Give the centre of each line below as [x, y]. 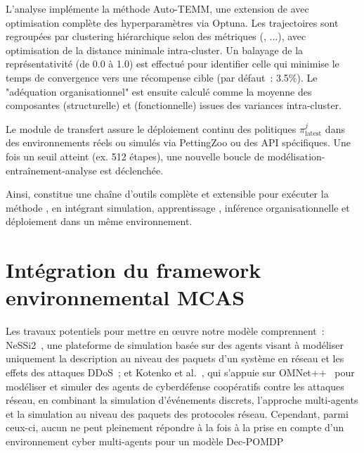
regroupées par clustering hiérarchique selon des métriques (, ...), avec [156, 36]
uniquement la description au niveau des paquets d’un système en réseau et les [175, 358]
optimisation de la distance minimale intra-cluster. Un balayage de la [155, 50]
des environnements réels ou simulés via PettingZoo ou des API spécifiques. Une [178, 142]
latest [313, 134]
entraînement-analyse [51, 170]
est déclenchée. [132, 170]
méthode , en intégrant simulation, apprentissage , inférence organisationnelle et [178, 207]
